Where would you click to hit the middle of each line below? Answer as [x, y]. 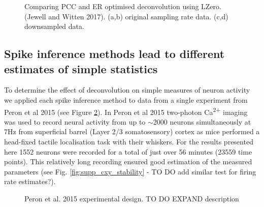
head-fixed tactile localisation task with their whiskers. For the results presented [129, 141]
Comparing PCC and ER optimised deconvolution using [112, 6]
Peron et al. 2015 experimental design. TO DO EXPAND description [132, 198]
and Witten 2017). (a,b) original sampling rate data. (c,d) [138, 16]
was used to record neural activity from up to [75, 121]
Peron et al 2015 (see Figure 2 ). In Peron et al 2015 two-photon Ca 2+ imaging [126, 111]
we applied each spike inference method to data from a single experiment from [126, 99]
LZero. [211, 6]
